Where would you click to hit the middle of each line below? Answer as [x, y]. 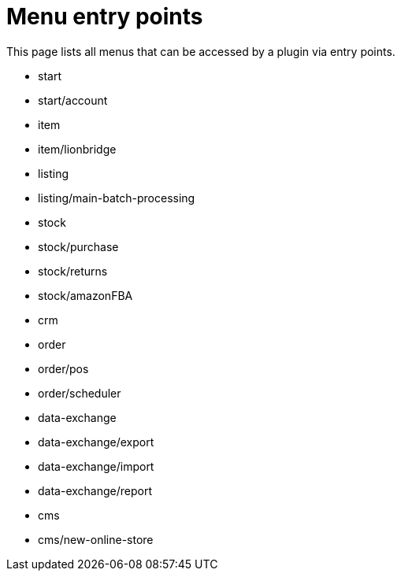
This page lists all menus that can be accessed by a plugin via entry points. [201, 51]
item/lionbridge [77, 149]
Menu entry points [105, 17]
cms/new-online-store [96, 539]
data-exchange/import [96, 466]
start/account [73, 100]
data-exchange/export [96, 442]
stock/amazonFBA [85, 295]
